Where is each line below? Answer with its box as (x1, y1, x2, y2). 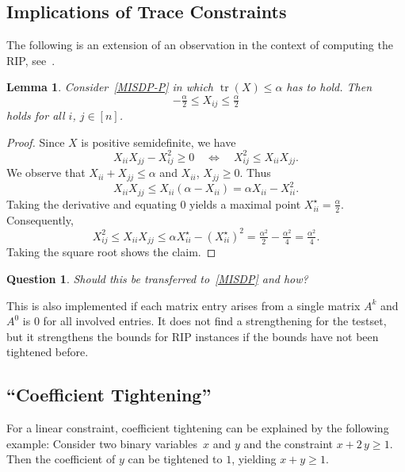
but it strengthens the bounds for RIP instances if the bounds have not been (6, 328, 379, 344)
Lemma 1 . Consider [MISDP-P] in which (6, 79, 213, 95)
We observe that (6, 164, 86, 181)
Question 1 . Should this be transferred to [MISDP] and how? (6, 271, 308, 287)
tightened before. (6, 343, 89, 360)
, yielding (231, 451, 277, 467)
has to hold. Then (286, 79, 373, 95)
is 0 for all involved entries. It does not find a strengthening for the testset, (22, 313, 387, 329)
